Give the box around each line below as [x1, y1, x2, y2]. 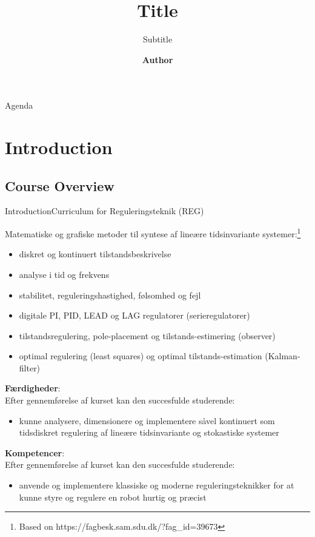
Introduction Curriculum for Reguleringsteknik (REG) [5, 204, 204, 217]
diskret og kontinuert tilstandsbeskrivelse [19, 248, 171, 260]
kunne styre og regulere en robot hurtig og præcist [19, 490, 207, 503]
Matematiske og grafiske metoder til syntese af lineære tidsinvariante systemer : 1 [5, 226, 301, 240]
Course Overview [5, 176, 114, 195]
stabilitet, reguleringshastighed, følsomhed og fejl [19, 288, 201, 301]
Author [142, 53, 173, 66]
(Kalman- [265, 350, 300, 362]
